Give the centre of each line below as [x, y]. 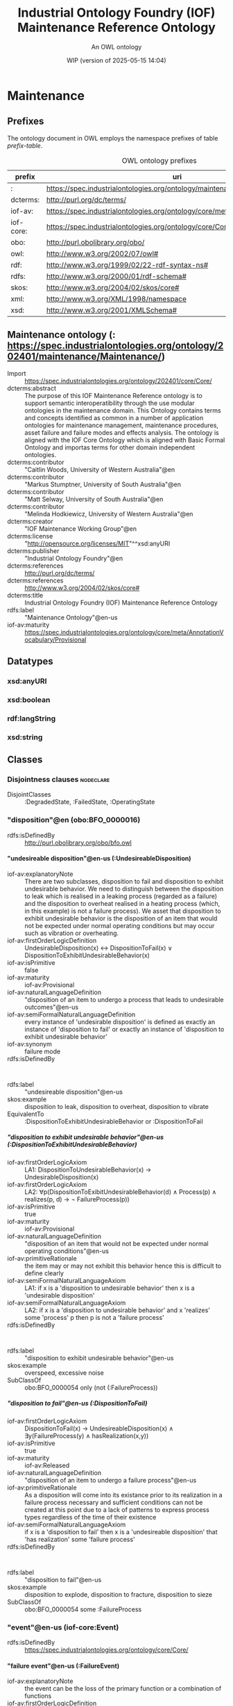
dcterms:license [30, 536]
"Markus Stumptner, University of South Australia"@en [103, 484]
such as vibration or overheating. [72, 933]
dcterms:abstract [32, 388]
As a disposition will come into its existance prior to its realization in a [124, 1494]
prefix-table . [25, 145]
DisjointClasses [29, 795]
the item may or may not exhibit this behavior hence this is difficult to [123, 1266]
